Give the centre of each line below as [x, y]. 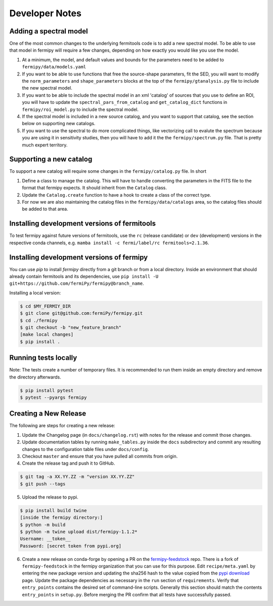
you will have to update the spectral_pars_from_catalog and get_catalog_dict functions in [125, 102]
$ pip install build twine [53, 510]
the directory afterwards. [35, 377]
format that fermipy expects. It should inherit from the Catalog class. [94, 188]
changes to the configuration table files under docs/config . [85, 449]
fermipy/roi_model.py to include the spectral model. [80, 109]
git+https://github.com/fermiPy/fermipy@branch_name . [77, 283]
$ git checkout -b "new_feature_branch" [71, 327]
